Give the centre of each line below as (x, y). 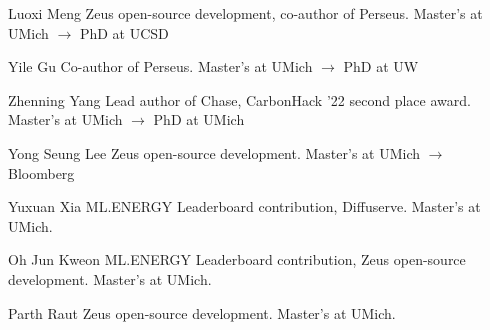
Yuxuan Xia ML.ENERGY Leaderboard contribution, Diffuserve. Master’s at (244, 206)
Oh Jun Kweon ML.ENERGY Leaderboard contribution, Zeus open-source (237, 259)
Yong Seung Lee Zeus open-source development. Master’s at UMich (214, 152)
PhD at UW (381, 66)
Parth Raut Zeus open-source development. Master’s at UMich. (202, 312)
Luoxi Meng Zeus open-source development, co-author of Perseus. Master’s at (245, 13)
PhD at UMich (199, 119)
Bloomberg (41, 172)
